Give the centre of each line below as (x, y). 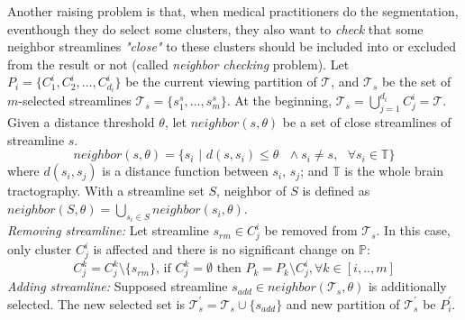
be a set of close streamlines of (367, 122)
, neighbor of (251, 191)
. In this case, (413, 230)
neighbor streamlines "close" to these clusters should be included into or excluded (232, 46)
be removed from (311, 230)
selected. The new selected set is (96, 303)
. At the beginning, (279, 101)
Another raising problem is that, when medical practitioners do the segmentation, (233, 11)
